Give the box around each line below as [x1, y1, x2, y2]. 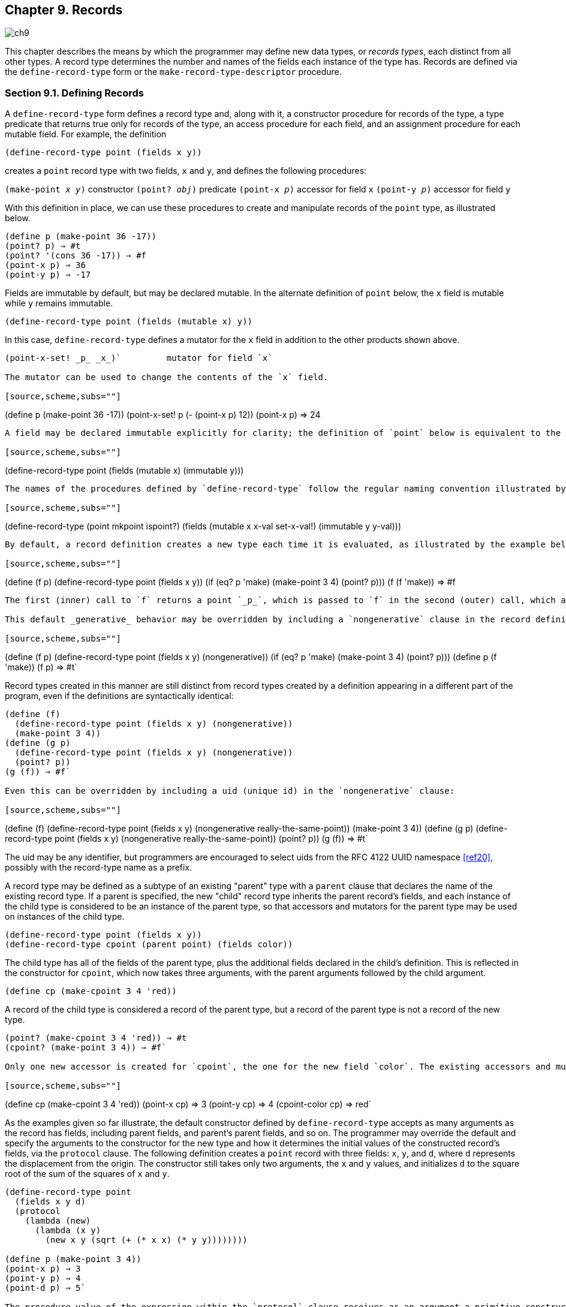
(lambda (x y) [35, 1225, 101, 1236]
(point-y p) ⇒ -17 [5, 270, 91, 280]
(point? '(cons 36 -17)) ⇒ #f [5, 251, 147, 261]
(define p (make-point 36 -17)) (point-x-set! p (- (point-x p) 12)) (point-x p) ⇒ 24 [5, 409, 321, 420]
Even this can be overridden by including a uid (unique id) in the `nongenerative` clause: [5, 786, 455, 796]
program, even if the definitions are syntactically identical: [5, 691, 234, 701]
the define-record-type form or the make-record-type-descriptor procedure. [5, 67, 342, 77]
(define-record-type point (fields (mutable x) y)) [5, 317, 253, 327]
